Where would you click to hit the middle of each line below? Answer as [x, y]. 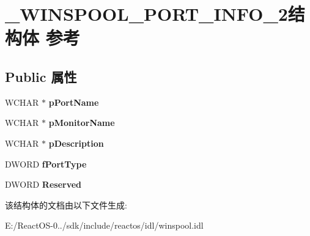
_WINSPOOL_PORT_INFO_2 [146, 14]
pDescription [76, 143]
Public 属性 [41, 76]
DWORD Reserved [43, 184]
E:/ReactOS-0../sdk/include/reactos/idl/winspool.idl [104, 225]
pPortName [74, 102]
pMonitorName [82, 123]
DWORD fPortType [46, 164]
